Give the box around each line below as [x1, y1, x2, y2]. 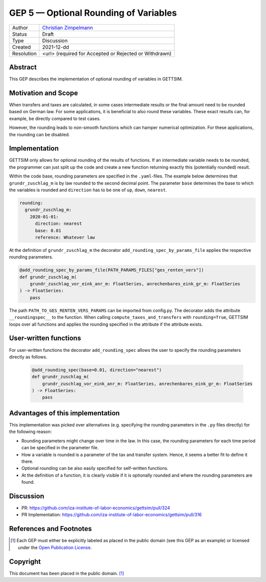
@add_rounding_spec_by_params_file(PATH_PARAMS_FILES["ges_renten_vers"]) [19, 267, 204, 273]
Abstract [9, 63, 37, 71]
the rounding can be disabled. [9, 131, 70, 137]
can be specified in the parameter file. [21, 445, 99, 451]
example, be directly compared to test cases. [9, 116, 101, 122]
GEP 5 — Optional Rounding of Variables [9, 7, 177, 18]
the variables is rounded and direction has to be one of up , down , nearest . [9, 187, 167, 193]
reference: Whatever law [35, 234, 96, 240]
